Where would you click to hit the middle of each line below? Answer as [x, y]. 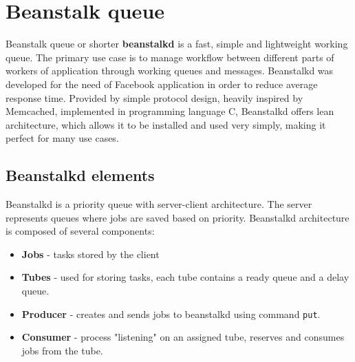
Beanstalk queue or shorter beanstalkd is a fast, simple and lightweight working [177, 44]
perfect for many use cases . [62, 138]
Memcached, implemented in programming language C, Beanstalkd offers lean [170, 111]
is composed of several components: [80, 231]
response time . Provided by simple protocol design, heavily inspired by [154, 97]
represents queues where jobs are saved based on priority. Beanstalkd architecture [177, 217]
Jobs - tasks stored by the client [90, 254]
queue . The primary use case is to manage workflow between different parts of [170, 57]
